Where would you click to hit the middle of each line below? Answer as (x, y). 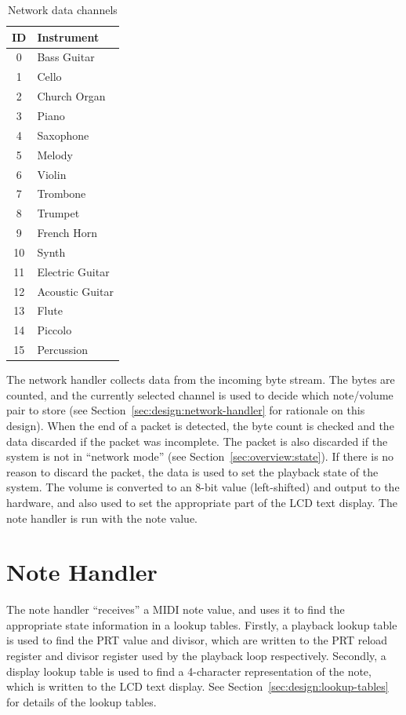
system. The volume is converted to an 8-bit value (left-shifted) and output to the (203, 487)
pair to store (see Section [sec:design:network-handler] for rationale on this (186, 410)
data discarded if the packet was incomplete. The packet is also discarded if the (197, 441)
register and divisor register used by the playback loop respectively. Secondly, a (196, 656)
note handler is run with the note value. (102, 518)
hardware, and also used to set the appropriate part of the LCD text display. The (202, 502)
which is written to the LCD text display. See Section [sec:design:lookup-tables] (198, 686)
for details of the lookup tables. (82, 701)
